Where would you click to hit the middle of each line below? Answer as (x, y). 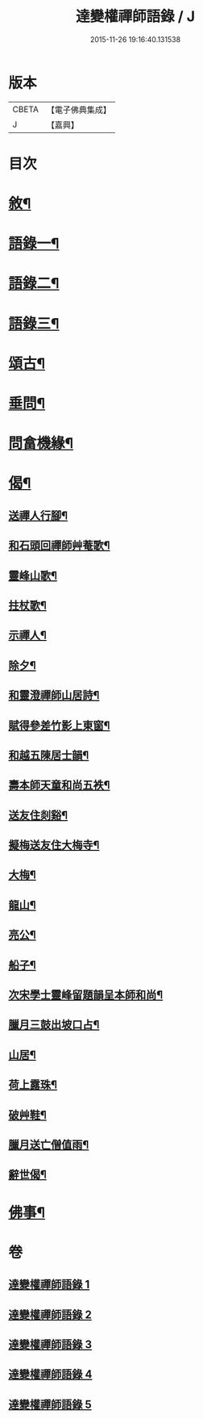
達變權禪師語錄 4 (50, 1374)
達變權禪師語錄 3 (50, 1344)
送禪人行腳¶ (38, 515)
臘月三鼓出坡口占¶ (54, 1025)
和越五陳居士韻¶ (49, 755)
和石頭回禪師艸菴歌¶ (59, 546)
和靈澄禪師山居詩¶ (54, 695)
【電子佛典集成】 (79, 110)
